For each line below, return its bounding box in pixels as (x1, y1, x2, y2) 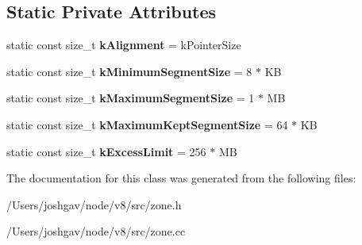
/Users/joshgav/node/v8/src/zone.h (6, 196, 182, 212)
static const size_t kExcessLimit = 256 (6, 143, 206, 159)
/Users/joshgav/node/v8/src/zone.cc (6, 223, 186, 239)
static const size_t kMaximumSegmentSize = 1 (6, 90, 255, 106)
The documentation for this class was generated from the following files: (6, 170, 356, 186)
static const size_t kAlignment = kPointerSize (6, 36, 241, 53)
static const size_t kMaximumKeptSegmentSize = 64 (6, 116, 288, 132)
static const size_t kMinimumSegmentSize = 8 (6, 63, 252, 79)
